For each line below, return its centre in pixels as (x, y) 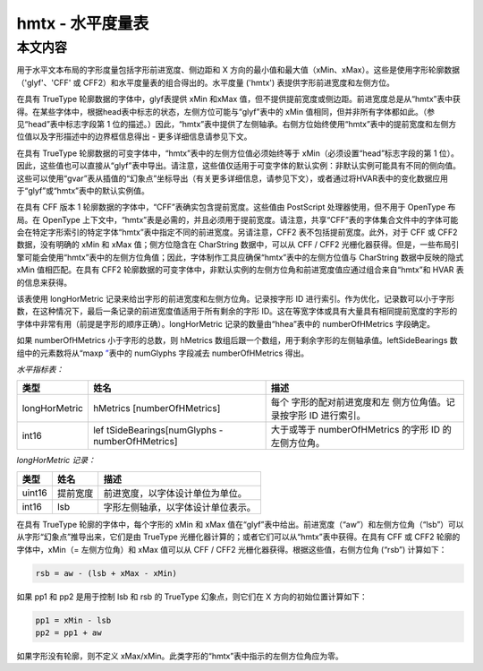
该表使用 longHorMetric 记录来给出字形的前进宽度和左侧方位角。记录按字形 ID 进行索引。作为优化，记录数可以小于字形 (236, 299)
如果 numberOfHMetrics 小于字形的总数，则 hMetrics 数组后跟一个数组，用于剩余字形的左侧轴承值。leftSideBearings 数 (237, 340)
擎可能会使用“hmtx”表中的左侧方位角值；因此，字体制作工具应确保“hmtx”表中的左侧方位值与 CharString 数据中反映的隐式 (240, 257)
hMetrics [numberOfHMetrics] (157, 409)
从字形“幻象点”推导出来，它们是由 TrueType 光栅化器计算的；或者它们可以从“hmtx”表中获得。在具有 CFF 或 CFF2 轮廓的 (238, 537)
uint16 (35, 493)
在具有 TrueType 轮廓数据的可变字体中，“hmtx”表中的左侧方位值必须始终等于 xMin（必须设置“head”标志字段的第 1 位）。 (238, 153)
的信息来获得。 (44, 282)
